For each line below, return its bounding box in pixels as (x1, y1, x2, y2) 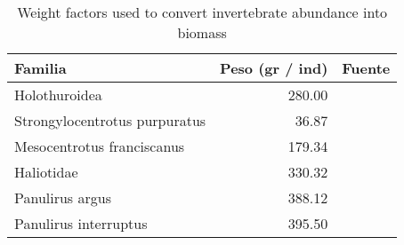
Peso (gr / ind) (220, 58, 328, 78)
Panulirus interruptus (14, 213, 148, 233)
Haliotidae (14, 162, 78, 182)
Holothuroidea (14, 84, 102, 105)
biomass (177, 22, 227, 43)
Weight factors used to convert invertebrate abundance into (17, 2, 388, 22)
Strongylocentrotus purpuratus (14, 110, 206, 130)
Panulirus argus (14, 187, 111, 208)
